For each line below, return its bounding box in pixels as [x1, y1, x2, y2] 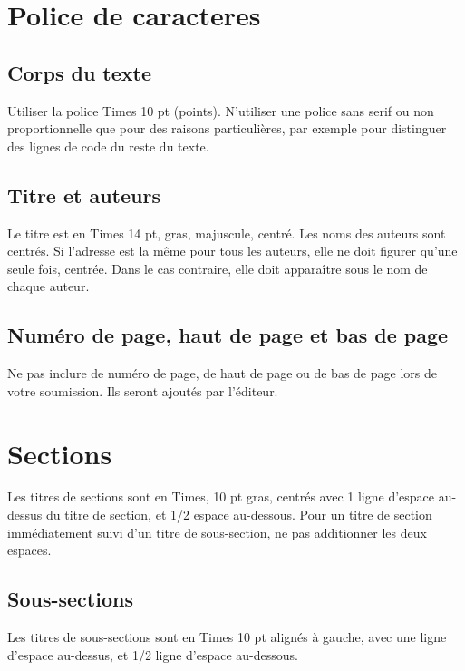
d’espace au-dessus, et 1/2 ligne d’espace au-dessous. [7, 645, 299, 664]
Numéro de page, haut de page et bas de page [7, 321, 449, 349]
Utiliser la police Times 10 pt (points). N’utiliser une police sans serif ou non [7, 101, 434, 120]
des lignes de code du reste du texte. [7, 136, 209, 155]
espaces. [7, 540, 52, 559]
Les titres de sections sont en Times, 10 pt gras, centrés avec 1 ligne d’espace [7, 487, 435, 506]
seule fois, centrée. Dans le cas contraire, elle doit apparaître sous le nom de [7, 258, 428, 277]
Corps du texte [7, 58, 152, 86]
